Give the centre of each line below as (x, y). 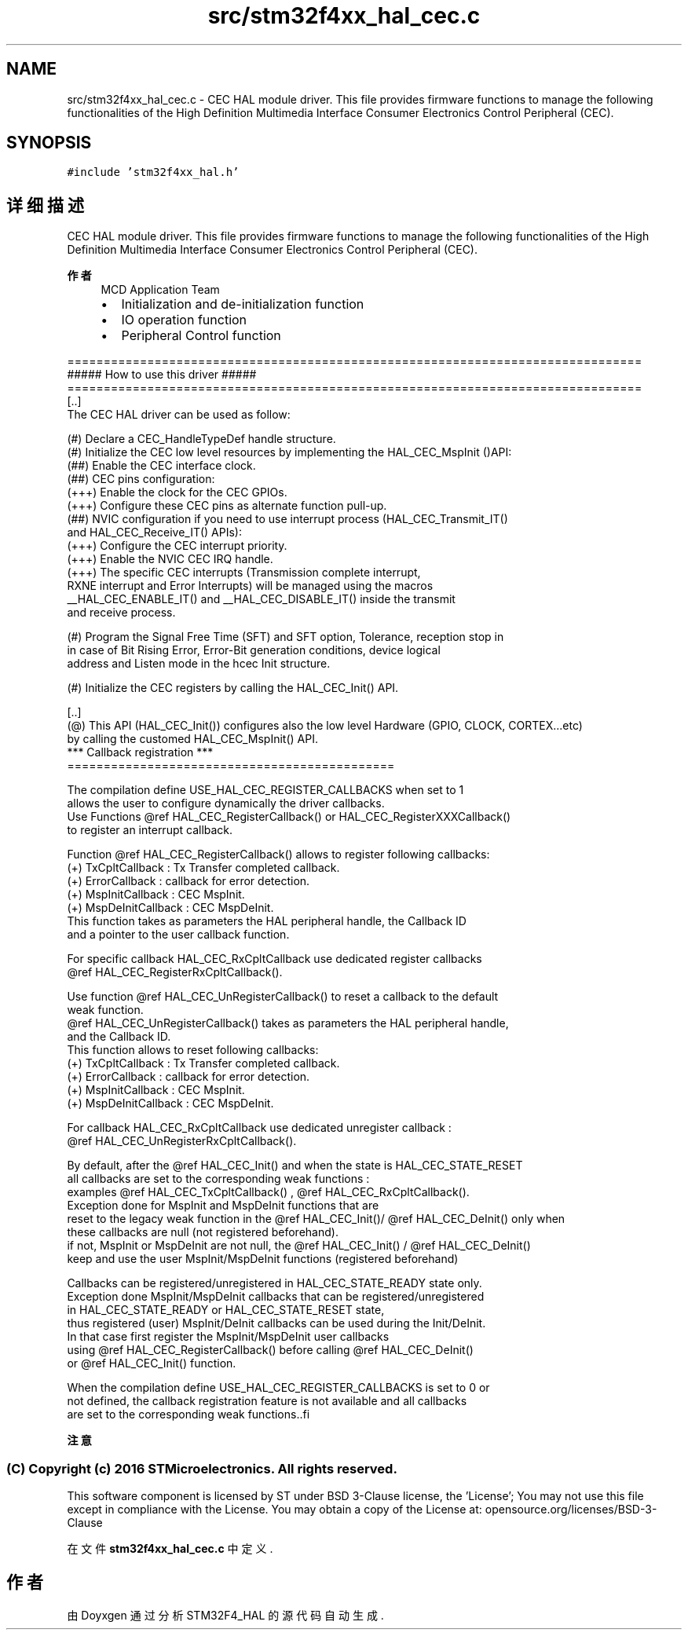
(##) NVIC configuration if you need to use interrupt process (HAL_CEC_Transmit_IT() (287, 519)
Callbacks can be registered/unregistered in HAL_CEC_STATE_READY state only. (274, 1283)
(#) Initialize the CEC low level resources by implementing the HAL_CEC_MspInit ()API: (289, 452)
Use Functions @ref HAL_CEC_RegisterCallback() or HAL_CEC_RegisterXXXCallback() (289, 817)
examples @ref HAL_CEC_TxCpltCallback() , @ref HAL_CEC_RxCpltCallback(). (268, 1192)
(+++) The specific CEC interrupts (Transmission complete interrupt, (244, 573)
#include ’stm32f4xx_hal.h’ (153, 172)
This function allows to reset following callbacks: (193, 1050)
